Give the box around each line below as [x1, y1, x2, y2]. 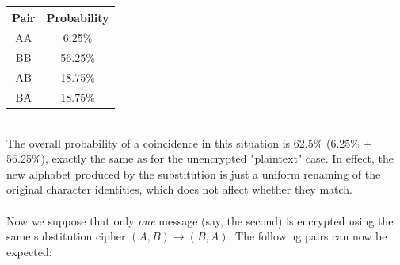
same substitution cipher [6, 228, 126, 244]
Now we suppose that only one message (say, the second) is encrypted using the [6, 212, 394, 229]
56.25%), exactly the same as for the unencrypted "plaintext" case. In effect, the [6, 150, 394, 167]
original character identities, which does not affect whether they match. [6, 181, 353, 198]
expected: [6, 243, 52, 259]
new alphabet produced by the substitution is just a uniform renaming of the [6, 165, 381, 182]
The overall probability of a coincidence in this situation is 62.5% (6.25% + [6, 134, 372, 151]
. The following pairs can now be [228, 228, 387, 244]
